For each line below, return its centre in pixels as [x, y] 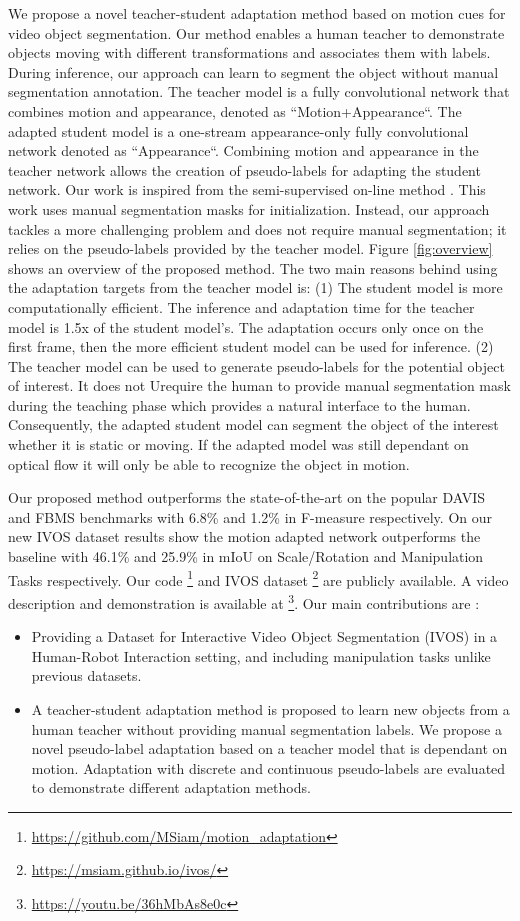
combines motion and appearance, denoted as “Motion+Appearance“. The [235, 110]
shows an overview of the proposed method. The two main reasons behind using [253, 267]
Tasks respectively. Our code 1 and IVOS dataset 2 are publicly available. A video [258, 578]
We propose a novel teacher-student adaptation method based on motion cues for [257, 13]
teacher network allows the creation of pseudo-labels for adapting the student [244, 169]
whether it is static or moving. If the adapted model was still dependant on [238, 444]
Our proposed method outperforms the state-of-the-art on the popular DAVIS [247, 497]
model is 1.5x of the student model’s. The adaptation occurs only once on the [246, 326]
